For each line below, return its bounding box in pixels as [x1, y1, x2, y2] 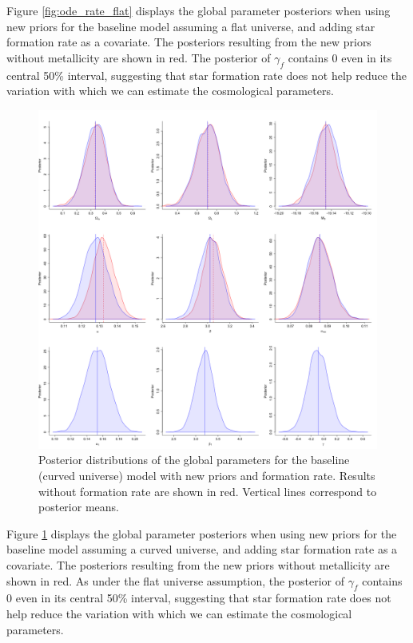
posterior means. [38, 498, 119, 515]
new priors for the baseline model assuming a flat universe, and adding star [6, 18, 375, 34]
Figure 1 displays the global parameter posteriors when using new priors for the [6, 525, 397, 542]
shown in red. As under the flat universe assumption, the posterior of [6, 572, 345, 589]
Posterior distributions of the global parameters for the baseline [38, 451, 350, 468]
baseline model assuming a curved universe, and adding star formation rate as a [6, 541, 398, 558]
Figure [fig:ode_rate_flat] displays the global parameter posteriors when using [6, 2, 391, 18]
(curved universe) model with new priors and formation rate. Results [38, 466, 375, 483]
